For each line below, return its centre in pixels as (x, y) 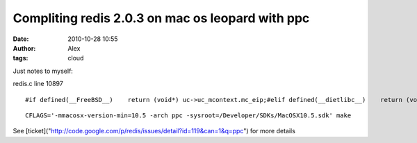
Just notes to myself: (43, 71)
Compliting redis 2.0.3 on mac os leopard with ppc (161, 18)
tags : (21, 58)
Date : (21, 39)
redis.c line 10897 (38, 84)
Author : (24, 48)
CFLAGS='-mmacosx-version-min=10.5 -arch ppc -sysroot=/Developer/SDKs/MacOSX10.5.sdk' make (188, 115)
